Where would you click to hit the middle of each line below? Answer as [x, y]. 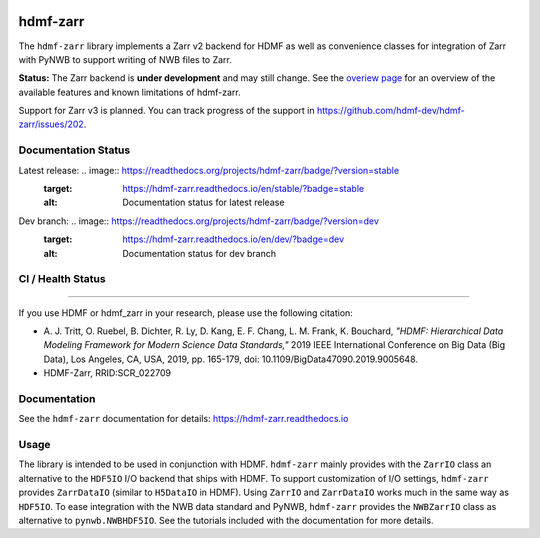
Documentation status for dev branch [199, 253]
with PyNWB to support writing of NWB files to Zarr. [125, 59]
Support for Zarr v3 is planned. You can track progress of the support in [166, 111]
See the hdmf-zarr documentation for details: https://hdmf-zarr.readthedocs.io [183, 419]
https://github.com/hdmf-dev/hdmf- [390, 111]
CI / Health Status [62, 279]
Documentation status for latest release [203, 202]
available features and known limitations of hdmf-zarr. [130, 92]
